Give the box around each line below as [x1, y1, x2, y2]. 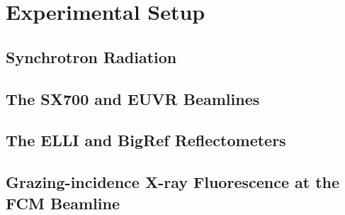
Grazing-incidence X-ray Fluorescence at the [6, 171, 340, 193]
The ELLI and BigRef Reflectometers [6, 129, 286, 151]
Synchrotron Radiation [6, 45, 177, 67]
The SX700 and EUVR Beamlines [6, 87, 260, 109]
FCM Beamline [6, 192, 120, 214]
